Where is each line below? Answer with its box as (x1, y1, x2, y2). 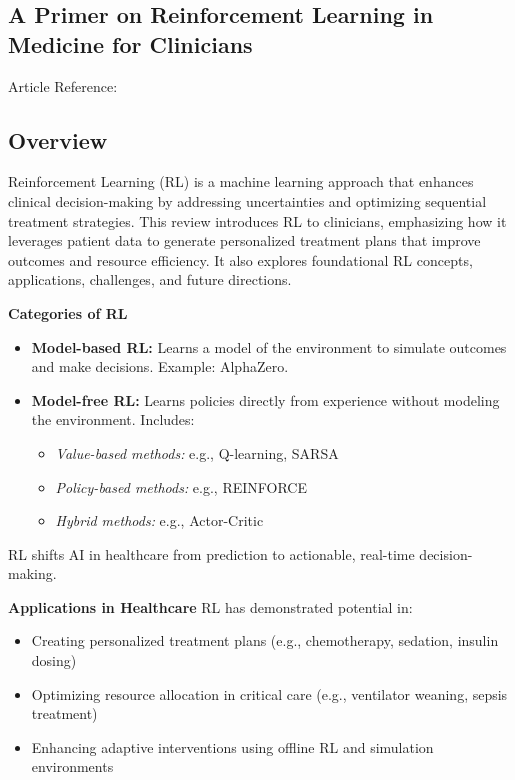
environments (31, 756, 114, 777)
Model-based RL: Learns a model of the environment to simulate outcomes (31, 336, 507, 357)
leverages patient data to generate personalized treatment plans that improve (8, 230, 481, 251)
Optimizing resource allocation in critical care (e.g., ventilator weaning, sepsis (31, 683, 508, 704)
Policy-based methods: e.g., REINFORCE (55, 476, 307, 497)
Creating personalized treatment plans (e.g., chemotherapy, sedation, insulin (31, 630, 499, 651)
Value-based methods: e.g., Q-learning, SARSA (55, 442, 339, 463)
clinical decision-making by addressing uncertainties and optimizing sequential (8, 190, 487, 211)
